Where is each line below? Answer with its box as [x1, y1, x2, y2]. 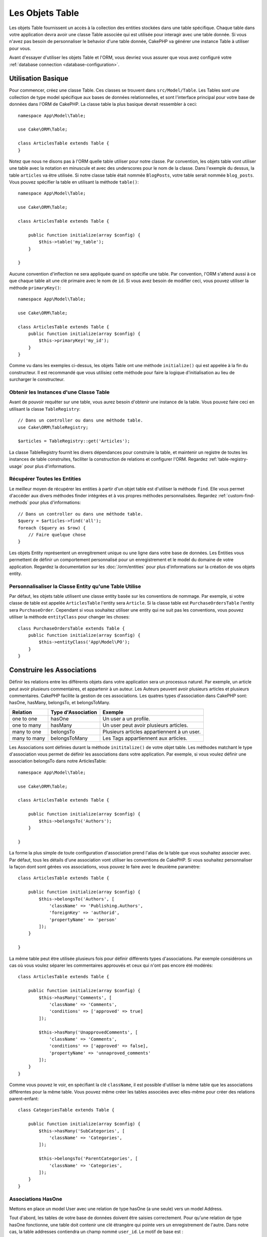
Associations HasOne [9, 1195, 63, 1202]
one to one [12, 715, 38, 722]
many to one [12, 728, 42, 735]
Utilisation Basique [9, 74, 69, 83]
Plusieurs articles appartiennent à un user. [102, 728, 201, 735]
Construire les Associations [9, 666, 96, 674]
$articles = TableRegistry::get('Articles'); [18, 438, 131, 444]
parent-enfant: [9, 1096, 39, 1102]
